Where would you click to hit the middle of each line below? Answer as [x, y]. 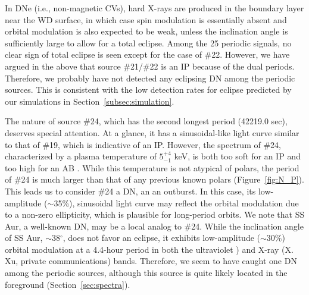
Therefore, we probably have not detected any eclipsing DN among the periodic [150, 78]
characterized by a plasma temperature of [81, 156]
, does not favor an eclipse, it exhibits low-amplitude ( [161, 238]
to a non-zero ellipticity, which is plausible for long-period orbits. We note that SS [155, 214]
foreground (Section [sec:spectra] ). [68, 284]
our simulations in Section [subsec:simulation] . [90, 101]
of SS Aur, [24, 238]
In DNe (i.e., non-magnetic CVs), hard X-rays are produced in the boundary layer [154, 8]
